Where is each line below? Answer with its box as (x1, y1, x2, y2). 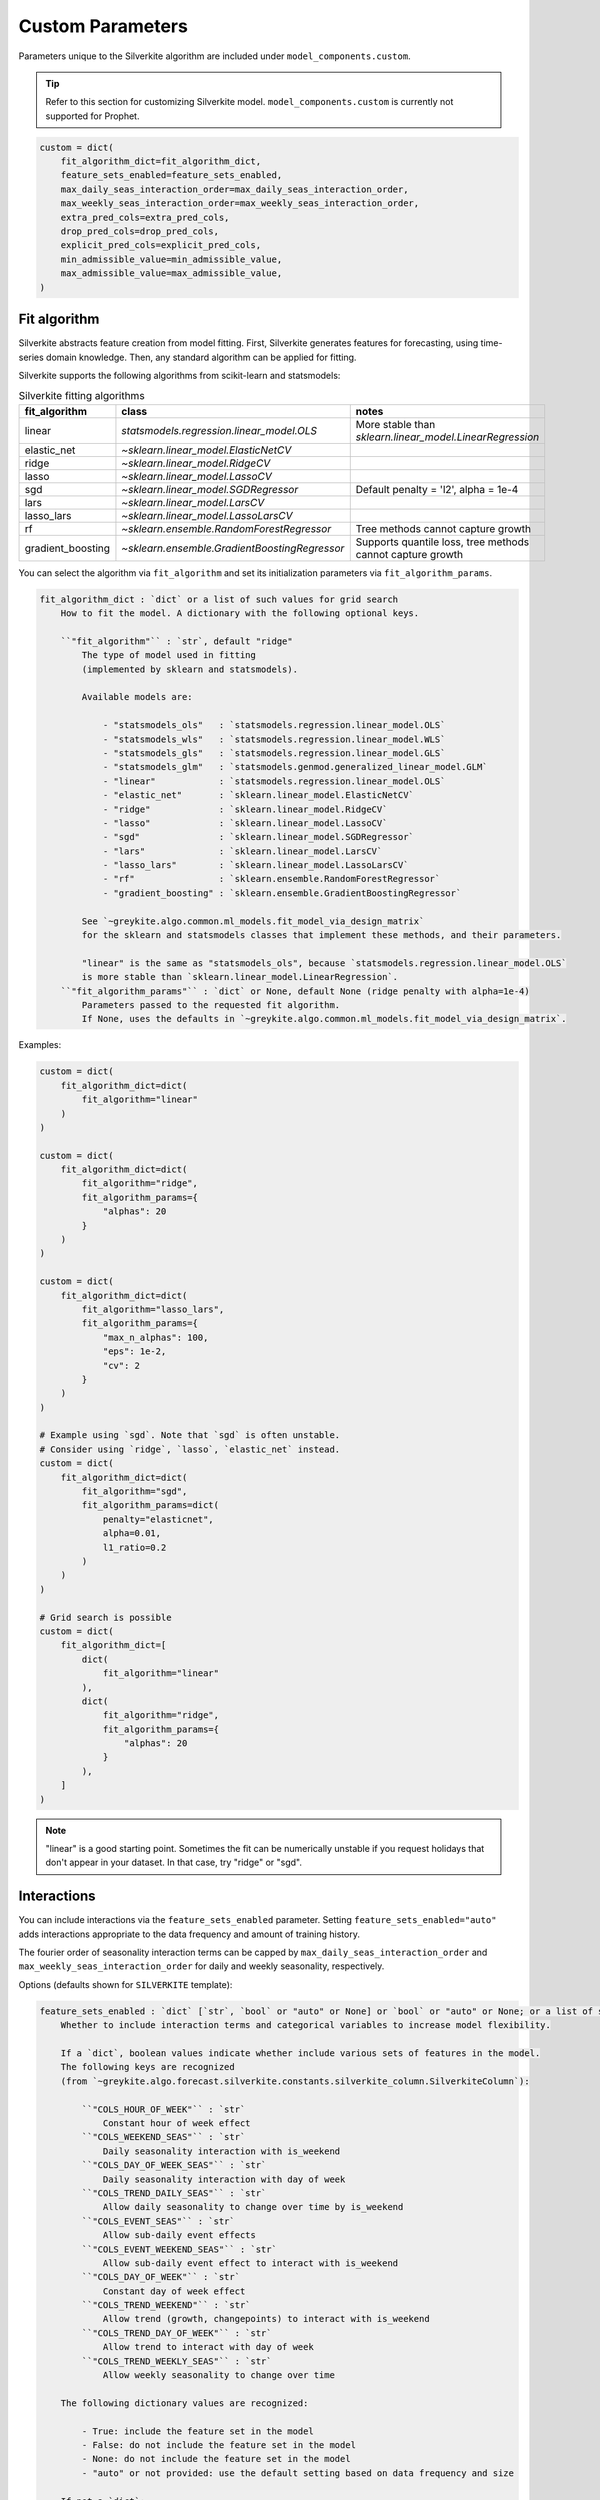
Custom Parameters (18, 15, 189, 37)
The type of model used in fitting (81, 650, 257, 661)
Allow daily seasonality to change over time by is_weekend (102, 2201, 404, 2213)
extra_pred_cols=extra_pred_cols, (60, 211, 230, 223)
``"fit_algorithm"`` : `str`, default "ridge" (60, 635, 294, 647)
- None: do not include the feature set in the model (81, 2453, 351, 2465)
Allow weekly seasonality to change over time (102, 2370, 335, 2381)
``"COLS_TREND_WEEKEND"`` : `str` (81, 2300, 251, 2311)
